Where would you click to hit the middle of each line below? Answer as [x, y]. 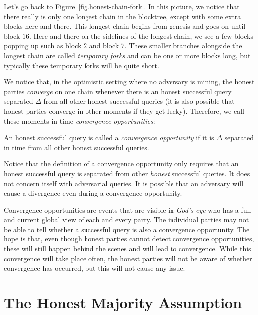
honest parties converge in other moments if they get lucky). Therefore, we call [124, 111]
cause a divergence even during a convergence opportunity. [93, 193]
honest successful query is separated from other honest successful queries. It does [127, 173]
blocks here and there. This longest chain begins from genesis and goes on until [125, 26]
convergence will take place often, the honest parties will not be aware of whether [128, 258]
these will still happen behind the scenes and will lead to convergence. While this [128, 249]
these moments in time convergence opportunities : [80, 120]
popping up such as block [43, 45]
